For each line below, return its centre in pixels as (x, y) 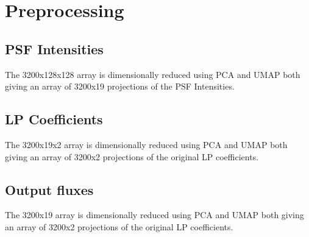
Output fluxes (49, 189)
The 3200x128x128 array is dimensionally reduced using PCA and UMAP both (153, 74)
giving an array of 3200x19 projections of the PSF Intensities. (120, 86)
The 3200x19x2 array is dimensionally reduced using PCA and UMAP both (146, 144)
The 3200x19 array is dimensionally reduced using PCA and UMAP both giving (154, 215)
